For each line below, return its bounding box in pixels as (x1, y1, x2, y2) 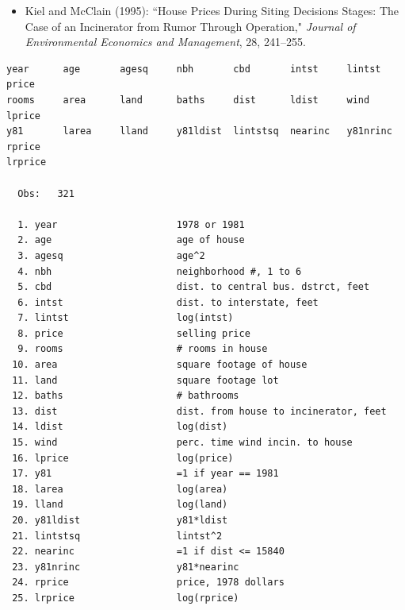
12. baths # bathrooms (12, 390, 239, 402)
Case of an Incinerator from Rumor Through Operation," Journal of (25, 17, 356, 34)
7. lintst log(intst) (17, 312, 234, 324)
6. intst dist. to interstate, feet (17, 296, 319, 308)
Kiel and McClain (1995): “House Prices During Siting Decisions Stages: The (25, 2, 399, 18)
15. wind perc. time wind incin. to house (12, 437, 353, 449)
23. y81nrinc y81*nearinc (12, 561, 239, 573)
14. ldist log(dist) (12, 421, 228, 433)
